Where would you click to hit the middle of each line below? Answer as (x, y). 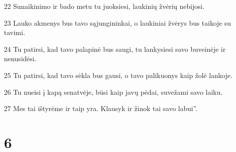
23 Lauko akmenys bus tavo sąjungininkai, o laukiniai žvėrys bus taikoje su (118, 22)
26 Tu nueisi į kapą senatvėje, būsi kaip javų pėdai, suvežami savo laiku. (113, 92)
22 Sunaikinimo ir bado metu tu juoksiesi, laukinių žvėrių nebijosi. (104, 6)
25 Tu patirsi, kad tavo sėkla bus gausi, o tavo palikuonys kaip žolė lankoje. (118, 75)
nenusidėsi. (20, 58)
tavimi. (15, 32)
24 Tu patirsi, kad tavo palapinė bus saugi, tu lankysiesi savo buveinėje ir (115, 49)
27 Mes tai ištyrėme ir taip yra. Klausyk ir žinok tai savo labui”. (101, 108)
